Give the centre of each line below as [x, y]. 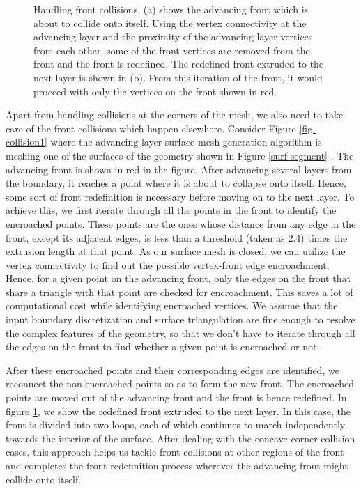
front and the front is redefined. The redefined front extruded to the [179, 64]
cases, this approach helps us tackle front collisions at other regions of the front [175, 452]
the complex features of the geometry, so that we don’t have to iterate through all [180, 333]
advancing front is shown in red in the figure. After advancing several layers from [179, 169]
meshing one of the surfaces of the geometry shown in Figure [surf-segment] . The [180, 155]
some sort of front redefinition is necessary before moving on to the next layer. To [180, 196]
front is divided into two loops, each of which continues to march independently [176, 425]
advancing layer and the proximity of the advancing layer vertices [173, 37]
